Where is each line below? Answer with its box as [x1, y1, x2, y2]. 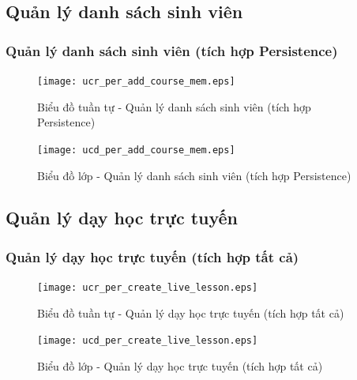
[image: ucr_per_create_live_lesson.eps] [37, 282, 258, 294]
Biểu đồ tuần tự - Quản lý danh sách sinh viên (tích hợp [37, 98, 311, 115]
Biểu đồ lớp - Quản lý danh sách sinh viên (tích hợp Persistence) [37, 167, 351, 183]
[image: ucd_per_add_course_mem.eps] [37, 144, 235, 156]
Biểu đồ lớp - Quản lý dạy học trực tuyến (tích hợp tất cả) [37, 358, 323, 374]
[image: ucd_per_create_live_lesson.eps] [37, 335, 258, 347]
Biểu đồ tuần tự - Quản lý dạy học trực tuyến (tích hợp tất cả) [37, 304, 344, 321]
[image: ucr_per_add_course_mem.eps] [37, 76, 235, 87]
